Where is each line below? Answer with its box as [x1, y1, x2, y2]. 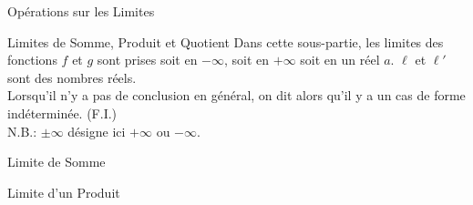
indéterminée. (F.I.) [7, 103, 118, 122]
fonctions [7, 50, 57, 69]
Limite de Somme [7, 152, 106, 171]
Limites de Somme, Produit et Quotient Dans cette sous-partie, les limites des [7, 32, 444, 51]
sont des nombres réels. [7, 67, 137, 87]
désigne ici [67, 121, 126, 140]
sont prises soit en [97, 50, 198, 69]
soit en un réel [300, 50, 380, 69]
